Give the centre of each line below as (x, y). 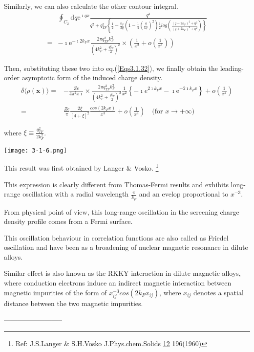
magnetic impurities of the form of (55, 292)
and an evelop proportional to (184, 194)
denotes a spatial (219, 292)
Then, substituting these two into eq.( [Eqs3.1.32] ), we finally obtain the (111, 68)
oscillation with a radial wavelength (76, 194)
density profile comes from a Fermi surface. (68, 221)
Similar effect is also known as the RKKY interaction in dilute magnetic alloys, (122, 273)
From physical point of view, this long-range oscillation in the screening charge (122, 211)
